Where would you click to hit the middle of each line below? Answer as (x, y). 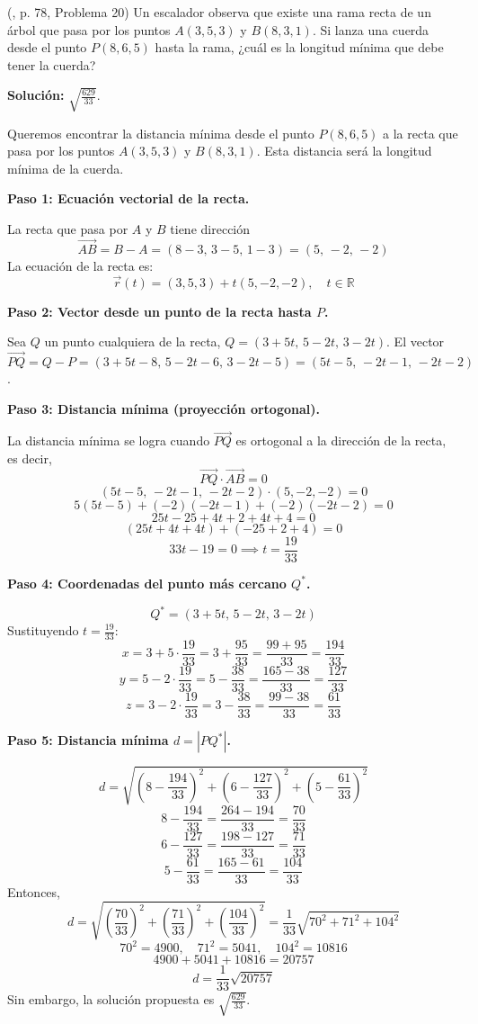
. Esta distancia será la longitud (344, 151)
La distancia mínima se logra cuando (109, 440)
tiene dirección (210, 229)
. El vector (416, 341)
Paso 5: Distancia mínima (88, 740)
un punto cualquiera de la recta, (133, 341)
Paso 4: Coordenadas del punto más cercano (147, 583)
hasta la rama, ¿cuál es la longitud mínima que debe (299, 47)
